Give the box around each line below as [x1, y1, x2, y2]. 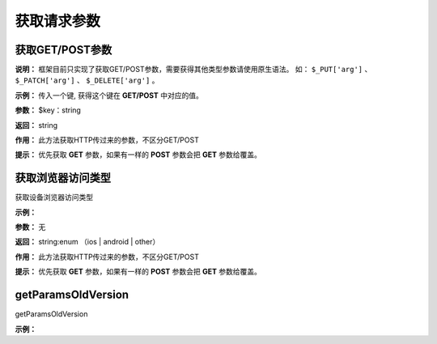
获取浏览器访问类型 [15, 171, 111, 185]
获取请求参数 [15, 12, 101, 30]
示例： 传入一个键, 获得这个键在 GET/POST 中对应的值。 [15, 90, 204, 100]
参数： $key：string [15, 105, 81, 115]
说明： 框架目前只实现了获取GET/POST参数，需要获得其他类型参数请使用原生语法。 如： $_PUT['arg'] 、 [15, 65, 372, 74]
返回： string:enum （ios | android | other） [15, 237, 160, 247]
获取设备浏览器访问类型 [15, 193, 93, 202]
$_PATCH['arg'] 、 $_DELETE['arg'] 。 [15, 75, 159, 85]
